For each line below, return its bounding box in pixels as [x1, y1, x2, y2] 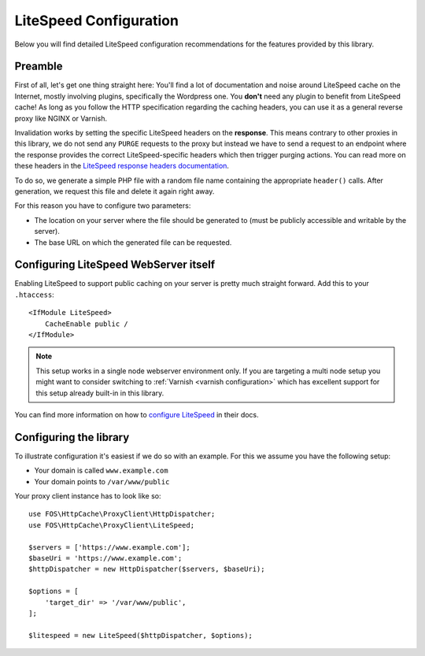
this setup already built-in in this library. [35, 388, 164, 398]
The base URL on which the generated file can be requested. [34, 237, 232, 247]
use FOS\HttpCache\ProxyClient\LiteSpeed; [28, 521, 195, 529]
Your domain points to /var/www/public [34, 476, 170, 486]
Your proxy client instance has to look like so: [14, 491, 161, 501]
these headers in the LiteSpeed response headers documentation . [14, 161, 230, 171]
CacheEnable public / [44, 319, 129, 328]
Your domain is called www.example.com [34, 465, 168, 476]
